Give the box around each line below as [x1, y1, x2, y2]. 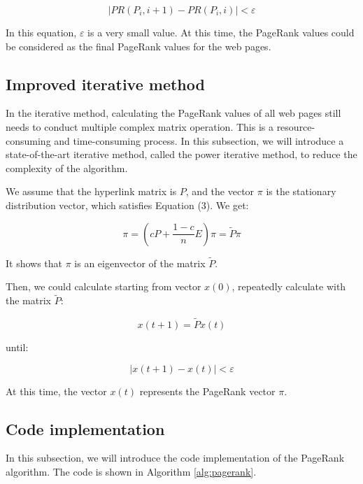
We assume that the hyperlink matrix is [6, 184, 177, 199]
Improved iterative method [6, 73, 205, 94]
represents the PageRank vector [139, 383, 276, 398]
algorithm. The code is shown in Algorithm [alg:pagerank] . [6, 464, 257, 478]
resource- [276, 119, 315, 134]
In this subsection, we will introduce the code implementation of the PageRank [6, 450, 345, 465]
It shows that [6, 255, 63, 270]
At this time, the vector [6, 383, 107, 398]
